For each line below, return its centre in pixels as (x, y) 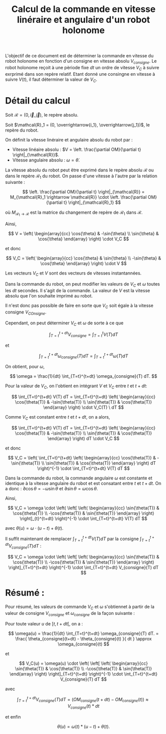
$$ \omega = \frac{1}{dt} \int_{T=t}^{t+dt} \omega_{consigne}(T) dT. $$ (83, 376)
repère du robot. (22, 130)
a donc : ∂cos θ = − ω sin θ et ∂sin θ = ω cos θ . (52, 488)
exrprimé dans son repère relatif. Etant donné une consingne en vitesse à (80, 74)
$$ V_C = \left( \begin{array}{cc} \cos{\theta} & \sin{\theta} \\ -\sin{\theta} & (83, 258)
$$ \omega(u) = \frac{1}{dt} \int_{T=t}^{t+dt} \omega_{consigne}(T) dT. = (83, 633)
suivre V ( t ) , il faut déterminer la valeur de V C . (51, 80)
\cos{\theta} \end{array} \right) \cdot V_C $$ (83, 239)
